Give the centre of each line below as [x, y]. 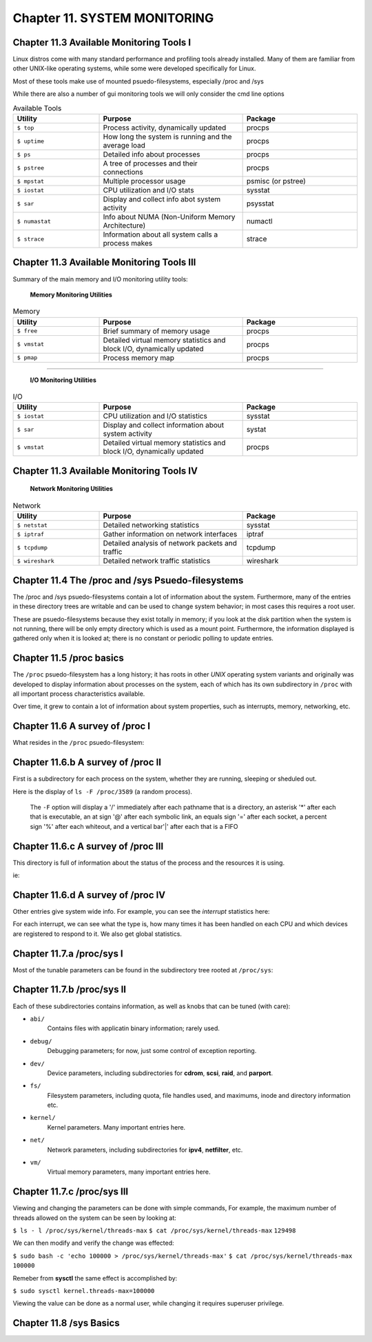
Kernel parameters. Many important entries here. [116, 1127]
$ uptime [31, 141]
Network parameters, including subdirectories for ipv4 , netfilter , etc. [145, 1150]
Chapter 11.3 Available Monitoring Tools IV [105, 471]
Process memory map [139, 357]
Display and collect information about [164, 425]
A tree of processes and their [150, 163]
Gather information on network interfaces [170, 534]
